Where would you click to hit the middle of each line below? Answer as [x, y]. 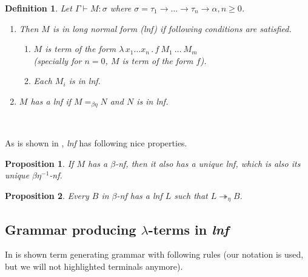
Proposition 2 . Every [47, 195]
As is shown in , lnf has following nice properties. [96, 143]
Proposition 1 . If [39, 163]
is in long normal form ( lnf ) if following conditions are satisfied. [172, 28]
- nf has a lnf [139, 195]
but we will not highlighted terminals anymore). [94, 266]
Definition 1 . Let [38, 8]
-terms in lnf [189, 229]
